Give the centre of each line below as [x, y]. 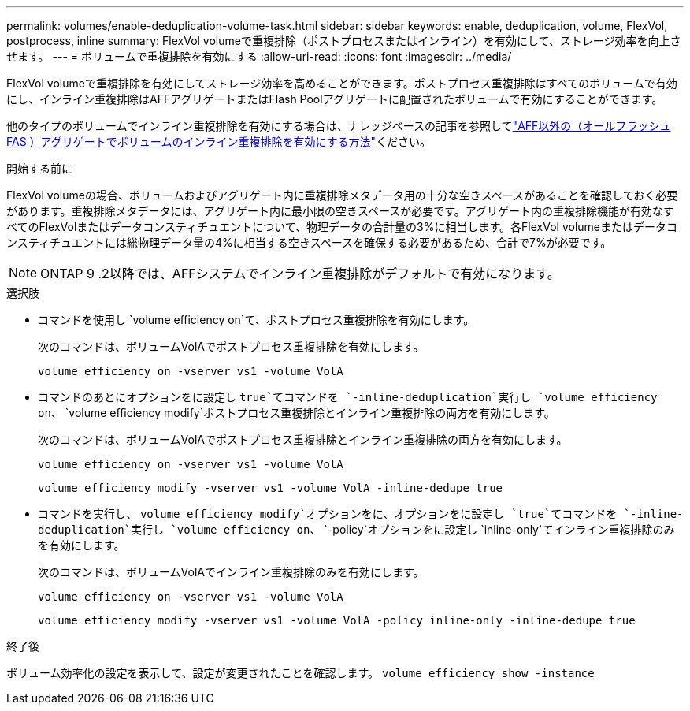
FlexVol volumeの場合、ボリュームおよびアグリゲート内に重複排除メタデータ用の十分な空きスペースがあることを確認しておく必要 [342, 195]
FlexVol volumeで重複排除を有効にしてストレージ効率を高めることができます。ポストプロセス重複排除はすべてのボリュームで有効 [342, 83]
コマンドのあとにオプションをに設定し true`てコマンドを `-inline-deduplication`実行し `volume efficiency [348, 397]
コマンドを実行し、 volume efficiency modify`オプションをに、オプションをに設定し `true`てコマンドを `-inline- [361, 514]
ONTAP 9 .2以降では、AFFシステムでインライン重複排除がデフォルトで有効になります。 [300, 274]
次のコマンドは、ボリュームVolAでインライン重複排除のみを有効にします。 [231, 572]
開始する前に [39, 168]
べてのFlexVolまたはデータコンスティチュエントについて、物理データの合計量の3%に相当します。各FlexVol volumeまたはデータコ [342, 227]
